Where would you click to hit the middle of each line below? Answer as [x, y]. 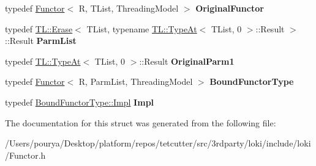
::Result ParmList [41, 41]
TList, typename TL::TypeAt [142, 28]
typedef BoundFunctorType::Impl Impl [80, 102]
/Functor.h [25, 155]
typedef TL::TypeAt [43, 61]
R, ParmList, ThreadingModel [136, 81]
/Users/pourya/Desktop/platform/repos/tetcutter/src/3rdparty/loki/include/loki [158, 143]
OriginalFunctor [230, 8]
